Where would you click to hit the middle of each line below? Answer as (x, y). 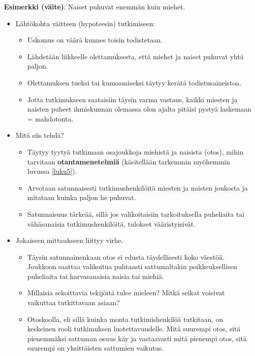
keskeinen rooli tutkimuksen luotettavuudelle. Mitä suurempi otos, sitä (134, 329)
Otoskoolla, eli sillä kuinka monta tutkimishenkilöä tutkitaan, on (125, 319)
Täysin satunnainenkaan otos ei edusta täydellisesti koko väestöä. (126, 257)
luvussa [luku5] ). (52, 171)
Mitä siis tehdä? (40, 135)
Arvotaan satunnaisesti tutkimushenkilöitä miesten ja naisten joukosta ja (138, 187)
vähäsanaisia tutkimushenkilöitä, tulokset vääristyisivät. (112, 223)
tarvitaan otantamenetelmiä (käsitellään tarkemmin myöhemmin (129, 161)
